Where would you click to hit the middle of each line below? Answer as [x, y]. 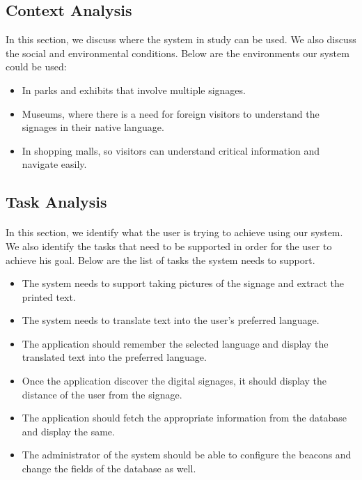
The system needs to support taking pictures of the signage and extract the [183, 283]
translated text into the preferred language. [114, 357]
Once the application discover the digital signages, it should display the [174, 381]
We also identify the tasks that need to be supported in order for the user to [169, 246]
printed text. [49, 296]
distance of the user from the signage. [102, 394]
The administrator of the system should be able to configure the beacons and [187, 455]
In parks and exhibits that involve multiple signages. [134, 90]
